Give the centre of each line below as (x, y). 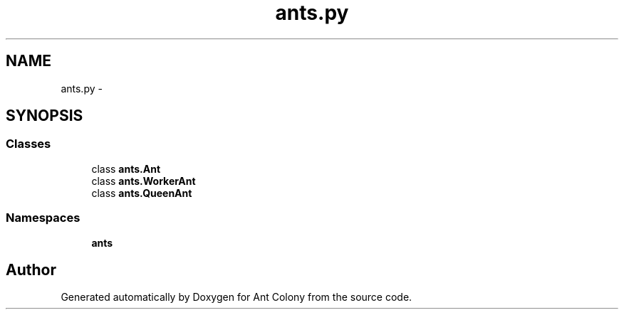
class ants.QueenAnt (142, 193)
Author (31, 269)
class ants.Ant (126, 169)
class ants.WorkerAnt (144, 181)
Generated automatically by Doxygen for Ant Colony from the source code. (236, 297)
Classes (28, 144)
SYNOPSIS (45, 116)
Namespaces (43, 218)
